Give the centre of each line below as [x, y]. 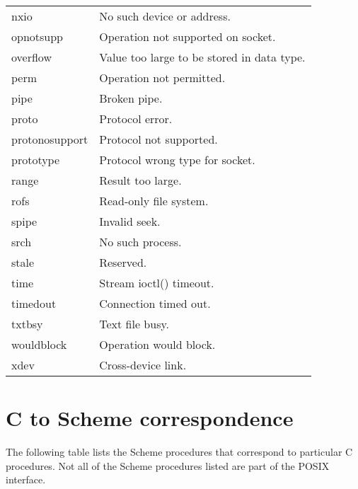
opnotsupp [37, 36]
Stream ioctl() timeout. [157, 283]
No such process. [140, 242]
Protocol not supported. [158, 139]
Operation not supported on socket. [187, 36]
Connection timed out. [155, 303]
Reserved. [123, 262]
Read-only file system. [154, 201]
